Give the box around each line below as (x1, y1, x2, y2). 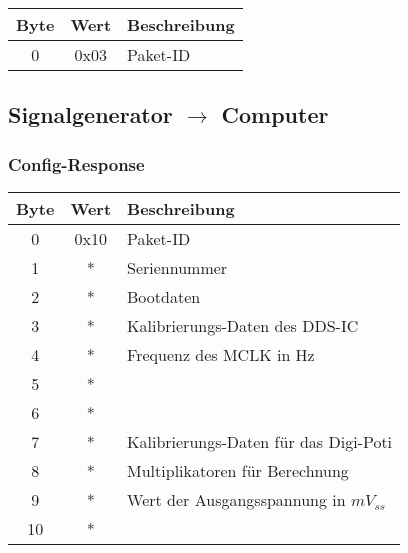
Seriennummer (127, 256, 228, 279)
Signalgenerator (8, 99, 173, 130)
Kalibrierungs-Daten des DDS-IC (127, 314, 359, 337)
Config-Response (8, 151, 145, 176)
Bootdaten (127, 285, 201, 308)
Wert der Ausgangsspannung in (127, 488, 346, 511)
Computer (221, 99, 329, 130)
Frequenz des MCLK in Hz (127, 343, 315, 366)
